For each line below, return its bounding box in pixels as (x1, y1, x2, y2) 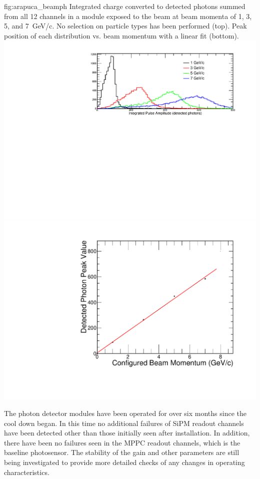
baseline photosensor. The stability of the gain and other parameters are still (4, 447, 239, 457)
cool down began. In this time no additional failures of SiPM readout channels (4, 417, 244, 428)
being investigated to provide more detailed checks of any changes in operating (4, 456, 245, 467)
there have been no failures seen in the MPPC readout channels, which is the (4, 437, 240, 447)
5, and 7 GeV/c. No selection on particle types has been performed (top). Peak (4, 20, 247, 31)
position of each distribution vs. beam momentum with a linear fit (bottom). (4, 30, 239, 40)
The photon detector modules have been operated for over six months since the (4, 407, 246, 418)
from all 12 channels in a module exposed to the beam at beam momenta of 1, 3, (4, 10, 252, 21)
